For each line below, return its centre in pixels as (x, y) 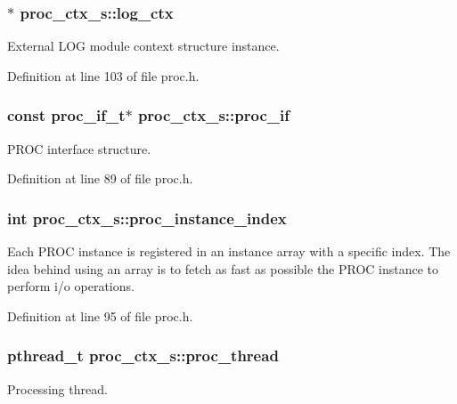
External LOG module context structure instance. (143, 46)
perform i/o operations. (71, 286)
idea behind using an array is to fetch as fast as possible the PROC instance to (223, 268)
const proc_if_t (66, 115)
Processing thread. (57, 388)
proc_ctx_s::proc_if (213, 115)
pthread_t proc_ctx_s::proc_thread (143, 356)
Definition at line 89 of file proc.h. (100, 178)
